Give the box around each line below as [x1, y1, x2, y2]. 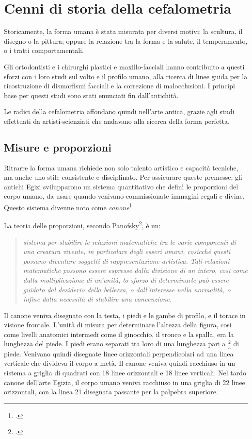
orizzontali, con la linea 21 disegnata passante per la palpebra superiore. [4, 387, 218, 397]
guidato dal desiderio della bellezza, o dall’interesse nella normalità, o [23, 284, 231, 294]
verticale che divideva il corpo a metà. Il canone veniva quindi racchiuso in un [4, 358, 235, 368]
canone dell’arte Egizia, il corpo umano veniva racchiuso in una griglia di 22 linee [4, 377, 245, 387]
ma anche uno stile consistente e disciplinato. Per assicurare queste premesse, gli [4, 172, 242, 182]
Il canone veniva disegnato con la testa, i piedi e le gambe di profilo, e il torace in [4, 310, 246, 320]
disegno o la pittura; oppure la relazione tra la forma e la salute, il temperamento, [4, 35, 248, 46]
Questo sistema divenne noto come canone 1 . [4, 201, 134, 212]
